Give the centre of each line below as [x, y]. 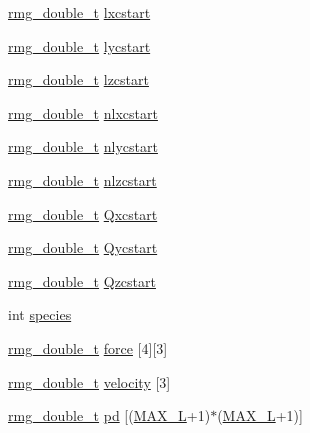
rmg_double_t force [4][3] [88, 347]
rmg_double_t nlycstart [83, 146]
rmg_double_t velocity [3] [89, 381]
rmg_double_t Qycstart [83, 247]
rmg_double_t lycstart [79, 45]
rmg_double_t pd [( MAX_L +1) [109, 415]
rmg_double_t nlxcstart [83, 112]
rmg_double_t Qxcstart [83, 213]
